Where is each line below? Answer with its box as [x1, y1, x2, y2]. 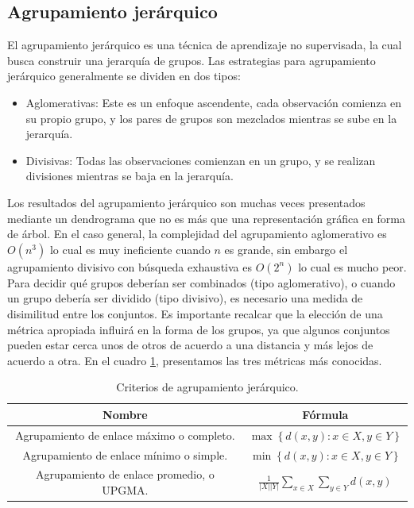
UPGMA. [102, 482, 149, 498]
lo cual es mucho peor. [298, 258, 407, 275]
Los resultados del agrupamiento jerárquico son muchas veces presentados [7, 194, 366, 210]
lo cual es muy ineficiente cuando [49, 241, 211, 257]
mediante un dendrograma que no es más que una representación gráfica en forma [7, 210, 405, 226]
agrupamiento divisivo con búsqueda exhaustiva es [7, 258, 252, 275]
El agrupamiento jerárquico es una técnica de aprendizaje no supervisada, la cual [7, 37, 402, 53]
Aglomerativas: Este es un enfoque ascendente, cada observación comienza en [25, 94, 402, 110]
